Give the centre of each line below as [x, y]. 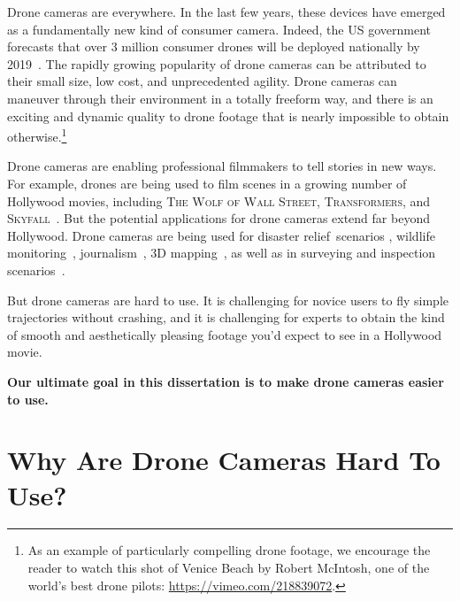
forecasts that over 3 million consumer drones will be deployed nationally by [214, 46]
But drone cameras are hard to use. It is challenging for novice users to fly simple [228, 300]
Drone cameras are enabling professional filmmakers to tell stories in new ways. [222, 166]
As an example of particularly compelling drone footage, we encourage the [229, 550]
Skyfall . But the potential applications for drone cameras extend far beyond [218, 218]
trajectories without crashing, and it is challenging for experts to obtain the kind [226, 317]
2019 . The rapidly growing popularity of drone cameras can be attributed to [217, 63]
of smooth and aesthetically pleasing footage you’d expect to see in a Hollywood [225, 334]
